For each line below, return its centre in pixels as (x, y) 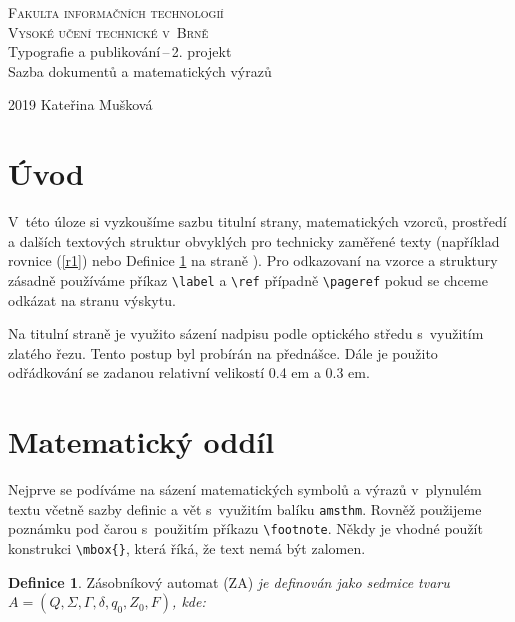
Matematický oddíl (141, 441)
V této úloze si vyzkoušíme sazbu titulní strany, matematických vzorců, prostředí (257, 221)
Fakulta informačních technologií (116, 12)
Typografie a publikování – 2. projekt (120, 51)
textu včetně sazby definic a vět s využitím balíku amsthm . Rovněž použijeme (245, 508)
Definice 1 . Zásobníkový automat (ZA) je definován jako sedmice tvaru (229, 581)
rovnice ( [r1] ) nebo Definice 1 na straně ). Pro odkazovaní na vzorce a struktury (253, 260)
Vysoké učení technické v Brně (108, 31)
